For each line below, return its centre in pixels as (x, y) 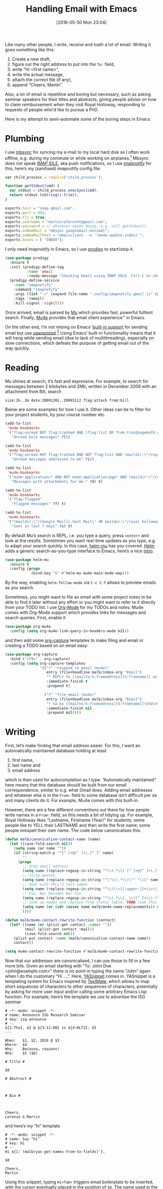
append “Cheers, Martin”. (37, 85)
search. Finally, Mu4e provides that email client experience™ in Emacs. (75, 317)
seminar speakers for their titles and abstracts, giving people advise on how (81, 99)
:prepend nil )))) (64, 713)
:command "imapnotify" (37, 289)
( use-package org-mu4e (28, 627)
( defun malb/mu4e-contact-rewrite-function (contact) (61, 920)
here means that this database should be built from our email (66, 785)
